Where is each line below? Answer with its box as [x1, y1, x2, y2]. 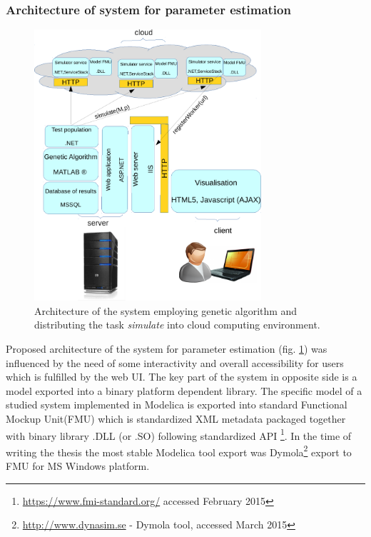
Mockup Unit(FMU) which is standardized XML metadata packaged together [6, 411, 346, 426]
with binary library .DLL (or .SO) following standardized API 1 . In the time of [6, 426, 352, 443]
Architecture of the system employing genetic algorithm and [34, 303, 298, 318]
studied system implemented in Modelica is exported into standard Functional [6, 397, 347, 412]
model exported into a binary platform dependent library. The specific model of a [6, 383, 362, 398]
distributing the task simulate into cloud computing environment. [34, 317, 320, 332]
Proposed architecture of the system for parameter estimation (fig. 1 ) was [6, 341, 327, 356]
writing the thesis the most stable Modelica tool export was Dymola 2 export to [6, 442, 352, 459]
